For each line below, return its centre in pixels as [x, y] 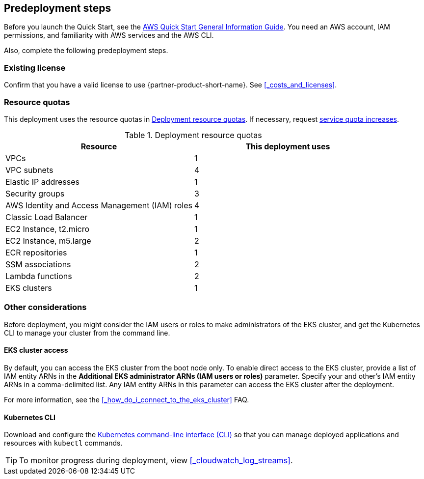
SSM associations [38, 264]
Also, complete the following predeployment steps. [86, 51]
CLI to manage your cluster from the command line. [87, 333]
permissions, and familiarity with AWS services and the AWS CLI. [109, 35]
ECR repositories [36, 252]
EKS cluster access [36, 350]
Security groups [35, 193]
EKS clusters [29, 288]
